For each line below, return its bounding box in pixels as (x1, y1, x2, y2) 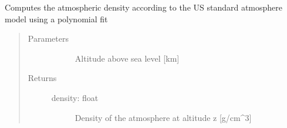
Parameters (28, 32, 69, 45)
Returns (28, 72, 57, 84)
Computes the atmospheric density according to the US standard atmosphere (5, 1, 283, 13)
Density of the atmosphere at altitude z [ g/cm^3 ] (75, 111, 252, 123)
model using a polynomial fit (5, 12, 108, 25)
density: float (51, 91, 99, 103)
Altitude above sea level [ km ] (75, 52, 180, 64)
